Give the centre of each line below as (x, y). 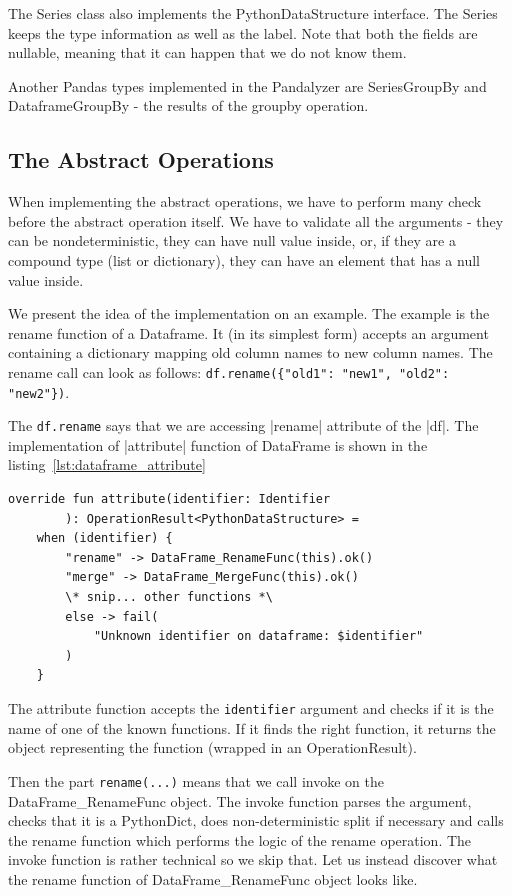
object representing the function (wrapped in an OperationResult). (212, 747)
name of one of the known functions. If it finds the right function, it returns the (252, 727)
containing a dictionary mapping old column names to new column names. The (250, 352)
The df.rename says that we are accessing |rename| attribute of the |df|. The (243, 425)
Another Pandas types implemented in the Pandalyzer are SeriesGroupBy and (247, 85)
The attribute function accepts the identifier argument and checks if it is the (251, 708)
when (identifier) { (104, 538)
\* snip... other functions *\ (169, 597)
